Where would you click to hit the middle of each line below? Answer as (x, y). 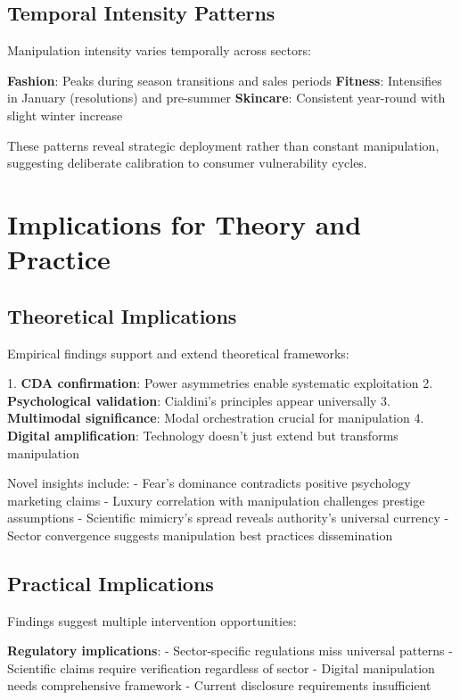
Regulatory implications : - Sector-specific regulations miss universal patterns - (230, 651)
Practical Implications (111, 583)
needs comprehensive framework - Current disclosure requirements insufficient (219, 685)
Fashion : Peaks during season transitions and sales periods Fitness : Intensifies (225, 80)
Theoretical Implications (122, 315)
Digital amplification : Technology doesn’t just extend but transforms (203, 435)
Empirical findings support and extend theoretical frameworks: (178, 353)
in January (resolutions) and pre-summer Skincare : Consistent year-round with (226, 98)
